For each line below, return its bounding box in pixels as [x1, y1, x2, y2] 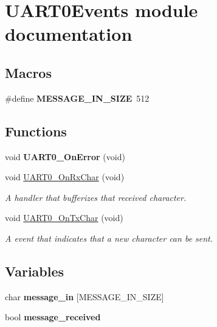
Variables [5, 261, 64, 280]
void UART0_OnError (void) [5, 150, 125, 163]
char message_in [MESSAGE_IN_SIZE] [5, 290, 164, 303]
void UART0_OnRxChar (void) [5, 171, 125, 183]
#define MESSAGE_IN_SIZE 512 [5, 91, 150, 104]
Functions [5, 121, 67, 140]
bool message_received [5, 311, 101, 323]
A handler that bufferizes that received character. [5, 191, 187, 203]
